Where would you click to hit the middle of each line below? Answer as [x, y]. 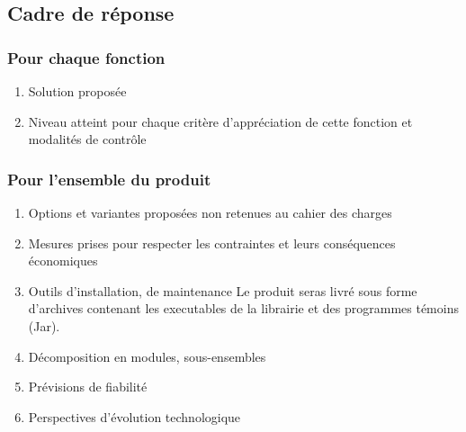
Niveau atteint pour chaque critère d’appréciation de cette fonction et [220, 121]
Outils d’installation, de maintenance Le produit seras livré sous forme [223, 290]
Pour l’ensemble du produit [109, 179]
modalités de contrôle [87, 139]
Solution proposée [77, 91]
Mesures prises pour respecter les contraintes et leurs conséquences [212, 243]
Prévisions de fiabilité [88, 387]
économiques [63, 261]
